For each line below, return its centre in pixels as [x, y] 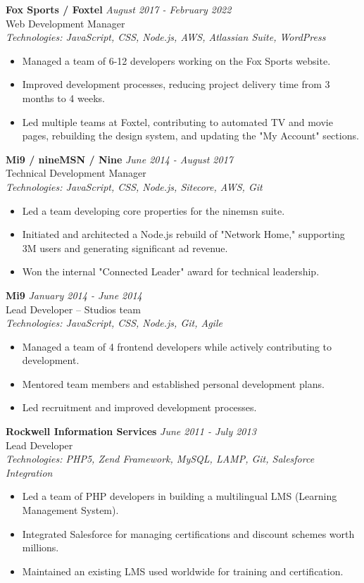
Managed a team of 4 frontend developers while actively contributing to [177, 346]
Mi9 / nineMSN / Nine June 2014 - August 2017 [119, 159]
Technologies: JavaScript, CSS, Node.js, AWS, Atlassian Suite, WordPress [166, 37]
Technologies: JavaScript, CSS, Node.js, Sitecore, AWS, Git [134, 186]
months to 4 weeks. [63, 98]
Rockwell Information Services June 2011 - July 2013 [131, 431]
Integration [29, 472]
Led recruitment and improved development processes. [139, 407]
